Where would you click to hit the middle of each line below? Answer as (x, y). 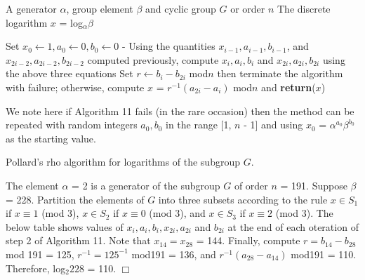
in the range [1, (199, 125)
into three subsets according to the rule (243, 199)
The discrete (304, 8)
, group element (100, 8)
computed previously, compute (153, 59)
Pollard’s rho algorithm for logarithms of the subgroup (123, 162)
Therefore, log (36, 268)
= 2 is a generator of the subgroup (146, 185)
